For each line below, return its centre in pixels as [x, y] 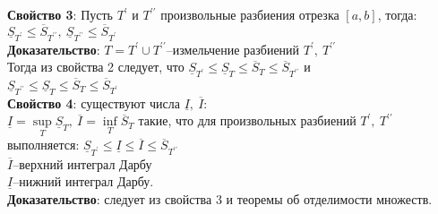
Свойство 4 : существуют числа [94, 103]
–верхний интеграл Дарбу [82, 163]
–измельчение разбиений [233, 49]
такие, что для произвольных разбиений [247, 120]
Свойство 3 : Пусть [60, 14]
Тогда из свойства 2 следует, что [96, 67]
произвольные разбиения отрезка [250, 14]
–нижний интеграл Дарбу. [83, 181]
